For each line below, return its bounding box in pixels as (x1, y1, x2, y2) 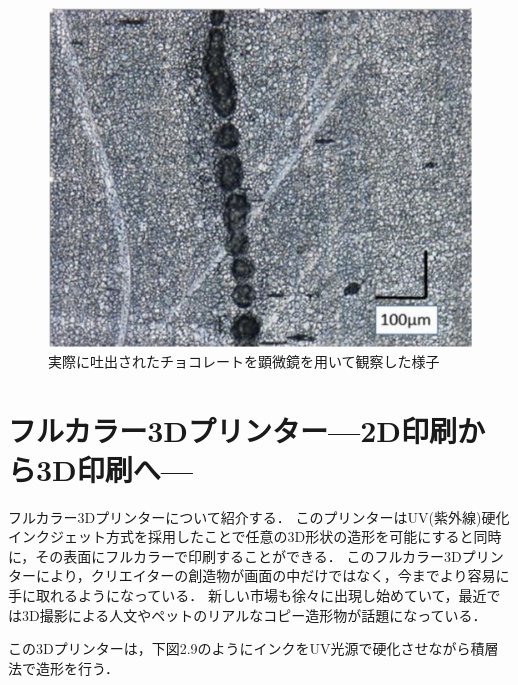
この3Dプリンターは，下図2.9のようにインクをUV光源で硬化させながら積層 (8, 638, 499, 659)
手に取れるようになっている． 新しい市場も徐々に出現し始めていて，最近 (8, 585, 487, 606)
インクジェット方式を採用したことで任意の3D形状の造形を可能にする (8, 526, 460, 547)
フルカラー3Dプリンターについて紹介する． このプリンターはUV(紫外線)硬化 (8, 506, 510, 527)
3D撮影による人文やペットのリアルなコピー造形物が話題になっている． (21, 604, 487, 625)
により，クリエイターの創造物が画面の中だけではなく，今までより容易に (35, 565, 510, 586)
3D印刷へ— (36, 448, 193, 489)
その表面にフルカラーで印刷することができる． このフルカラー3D (35, 545, 462, 566)
